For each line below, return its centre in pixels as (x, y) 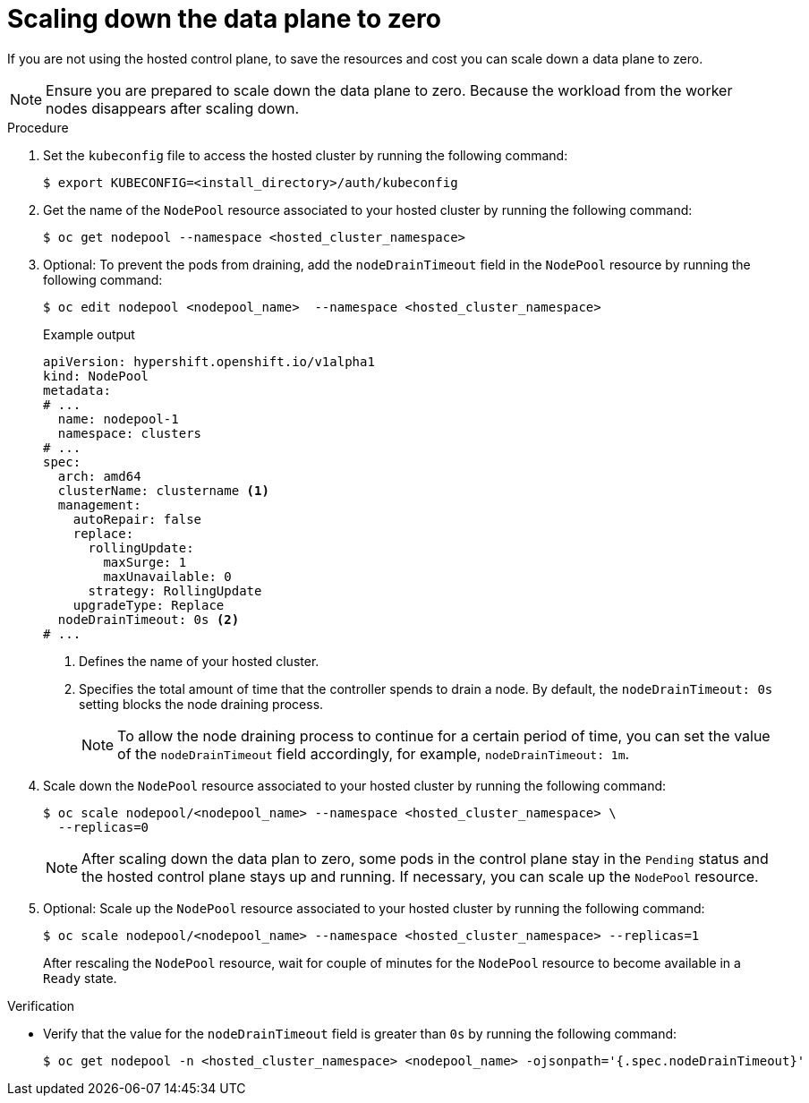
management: (99, 504)
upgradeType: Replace (149, 605)
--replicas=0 (103, 827)
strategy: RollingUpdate (175, 590)
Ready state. (80, 978)
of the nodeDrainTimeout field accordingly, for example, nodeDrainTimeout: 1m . (374, 753)
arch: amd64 (99, 476)
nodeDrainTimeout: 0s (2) (149, 619)
